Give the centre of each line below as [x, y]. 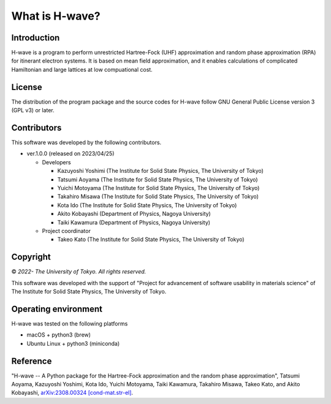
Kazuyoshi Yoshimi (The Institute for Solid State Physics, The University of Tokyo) [160, 171]
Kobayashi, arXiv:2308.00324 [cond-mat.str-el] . [72, 393]
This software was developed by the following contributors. [86, 143]
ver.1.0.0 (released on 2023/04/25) [70, 154]
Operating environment [57, 309]
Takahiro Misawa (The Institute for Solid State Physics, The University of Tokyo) [158, 197]
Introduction [36, 38]
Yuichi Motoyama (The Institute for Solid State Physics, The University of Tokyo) [158, 188]
